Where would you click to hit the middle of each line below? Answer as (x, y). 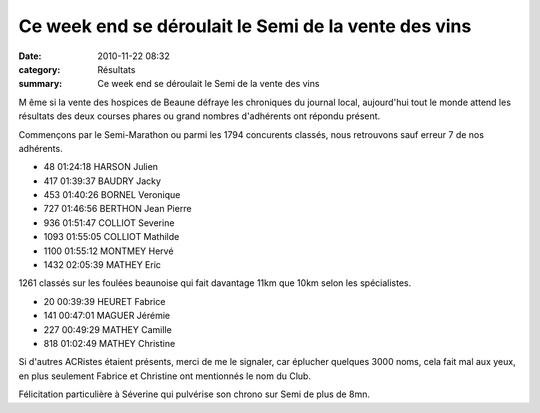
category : (39, 69)
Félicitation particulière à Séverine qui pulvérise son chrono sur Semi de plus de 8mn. (194, 394)
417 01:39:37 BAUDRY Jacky (102, 181)
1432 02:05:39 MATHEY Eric (102, 265)
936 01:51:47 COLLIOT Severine (109, 222)
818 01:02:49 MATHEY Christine (109, 343)
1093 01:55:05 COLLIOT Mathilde (111, 237)
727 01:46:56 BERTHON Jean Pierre (117, 209)
